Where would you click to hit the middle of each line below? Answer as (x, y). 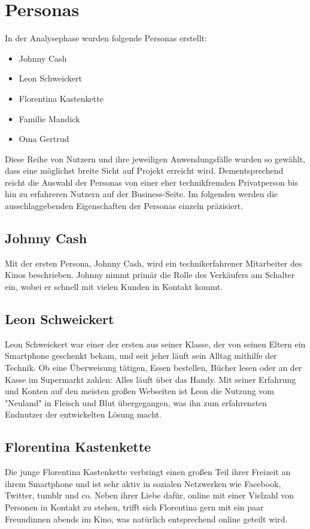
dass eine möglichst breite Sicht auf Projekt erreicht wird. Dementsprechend (144, 170)
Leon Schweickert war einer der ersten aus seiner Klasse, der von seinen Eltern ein (155, 344)
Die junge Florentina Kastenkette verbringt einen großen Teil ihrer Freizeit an (148, 472)
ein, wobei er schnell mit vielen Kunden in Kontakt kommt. (114, 287)
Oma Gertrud (44, 139)
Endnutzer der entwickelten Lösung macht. (83, 414)
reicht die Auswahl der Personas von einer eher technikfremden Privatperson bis (151, 182)
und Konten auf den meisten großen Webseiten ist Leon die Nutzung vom (140, 391)
